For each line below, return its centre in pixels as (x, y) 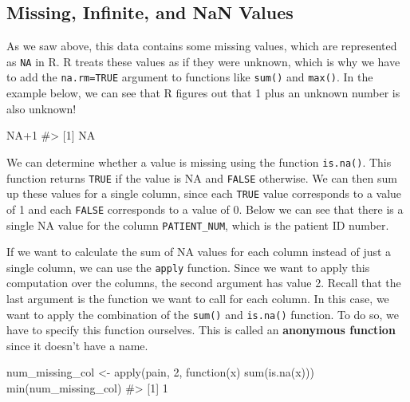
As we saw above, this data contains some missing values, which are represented (202, 46)
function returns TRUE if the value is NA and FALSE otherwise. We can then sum (202, 177)
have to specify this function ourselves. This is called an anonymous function (201, 330)
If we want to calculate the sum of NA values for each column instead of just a (199, 252)
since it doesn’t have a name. (77, 345)
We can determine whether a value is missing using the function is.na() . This (199, 162)
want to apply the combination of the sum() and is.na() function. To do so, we (203, 314)
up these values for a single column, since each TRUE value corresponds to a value (204, 193)
